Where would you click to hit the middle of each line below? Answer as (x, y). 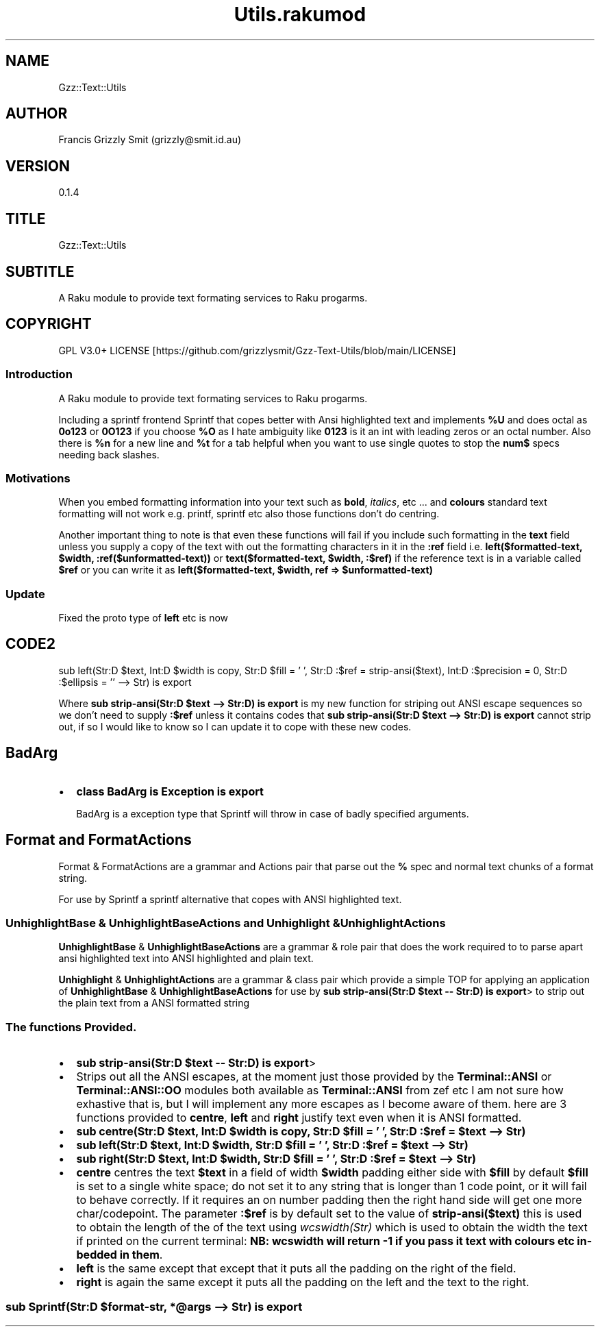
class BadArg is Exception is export (170, 791)
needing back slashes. (109, 454)
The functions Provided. (71, 1027)
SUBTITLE (40, 271)
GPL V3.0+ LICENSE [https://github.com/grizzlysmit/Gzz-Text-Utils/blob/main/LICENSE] (257, 350)
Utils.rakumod (300, 14)
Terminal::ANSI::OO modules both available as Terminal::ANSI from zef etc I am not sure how (320, 1090)
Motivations (38, 478)
